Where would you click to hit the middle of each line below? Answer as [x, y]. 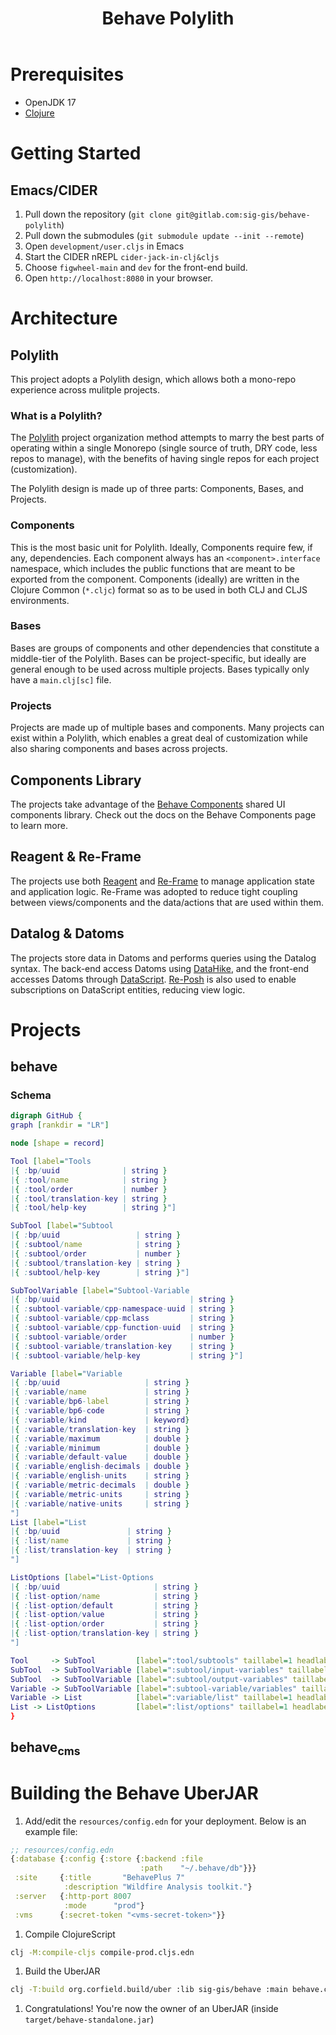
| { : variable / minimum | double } [100, 1448]
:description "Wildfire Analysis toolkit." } [158, 1887]
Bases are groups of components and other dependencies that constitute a [165, 648]
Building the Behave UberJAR [134, 1793]
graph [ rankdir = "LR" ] [60, 1125]
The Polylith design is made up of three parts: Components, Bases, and [157, 489]
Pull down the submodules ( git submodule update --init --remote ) [164, 235]
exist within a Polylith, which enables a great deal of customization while [159, 738]
